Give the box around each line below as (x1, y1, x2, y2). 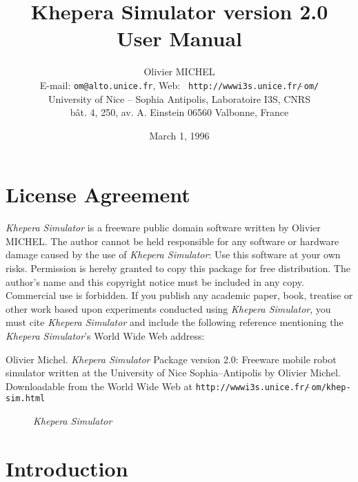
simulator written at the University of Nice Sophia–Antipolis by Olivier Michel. (6, 365, 341, 380)
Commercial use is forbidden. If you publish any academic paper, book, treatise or (6, 288, 353, 302)
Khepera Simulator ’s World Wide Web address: (6, 329, 205, 343)
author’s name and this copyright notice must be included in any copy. (6, 274, 304, 289)
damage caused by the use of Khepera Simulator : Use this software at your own (6, 247, 341, 262)
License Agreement (6, 180, 190, 209)
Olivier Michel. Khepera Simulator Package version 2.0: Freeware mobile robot (6, 351, 337, 366)
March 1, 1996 (149, 128, 210, 142)
